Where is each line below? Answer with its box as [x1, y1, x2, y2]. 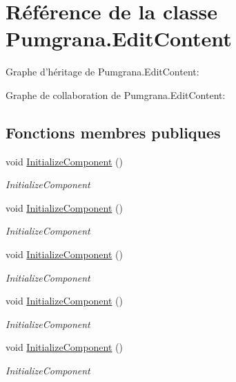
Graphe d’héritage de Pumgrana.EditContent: [6, 64, 199, 79]
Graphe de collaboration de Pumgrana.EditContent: [6, 87, 226, 102]
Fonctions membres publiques [6, 121, 221, 143]
